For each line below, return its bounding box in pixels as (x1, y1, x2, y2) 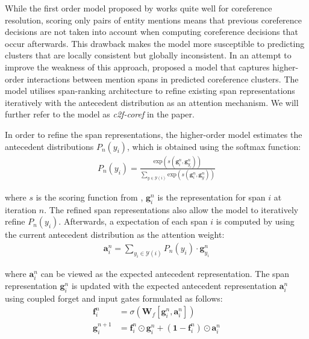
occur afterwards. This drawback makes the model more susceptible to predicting (5, 37, 305, 49)
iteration (5, 203, 37, 216)
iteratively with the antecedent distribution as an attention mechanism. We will (5, 96, 299, 108)
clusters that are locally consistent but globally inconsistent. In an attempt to (5, 49, 292, 61)
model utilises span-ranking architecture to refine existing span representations (5, 84, 295, 97)
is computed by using (216, 215, 295, 228)
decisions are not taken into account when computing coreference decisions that (5, 25, 298, 38)
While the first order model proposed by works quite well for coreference (5, 2, 272, 14)
